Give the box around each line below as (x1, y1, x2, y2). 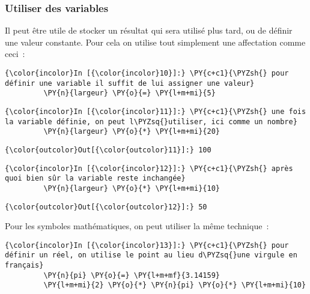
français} (5, 261, 44, 270)
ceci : (5, 47, 25, 60)
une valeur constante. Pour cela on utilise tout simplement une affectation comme (5, 35, 306, 48)
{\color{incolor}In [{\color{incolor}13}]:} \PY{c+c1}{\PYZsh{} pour (5, 241, 289, 250)
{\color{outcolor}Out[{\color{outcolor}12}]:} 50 (5, 202, 207, 211)
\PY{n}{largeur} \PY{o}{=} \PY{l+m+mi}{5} (43, 89, 216, 98)
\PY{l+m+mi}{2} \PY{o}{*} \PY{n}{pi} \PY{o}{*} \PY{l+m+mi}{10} (43, 281, 306, 290)
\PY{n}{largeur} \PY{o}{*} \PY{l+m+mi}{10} (43, 184, 220, 193)
